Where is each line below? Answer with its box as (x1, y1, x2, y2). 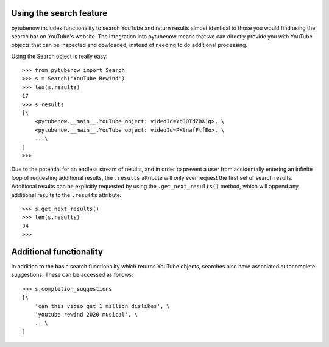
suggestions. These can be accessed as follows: (11, 271, 133, 279)
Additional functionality (11, 246, 104, 257)
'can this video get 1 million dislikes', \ (34, 302, 170, 309)
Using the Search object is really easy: (11, 52, 108, 60)
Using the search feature (11, 8, 108, 18)
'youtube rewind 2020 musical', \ (34, 311, 138, 318)
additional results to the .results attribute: (11, 191, 122, 198)
